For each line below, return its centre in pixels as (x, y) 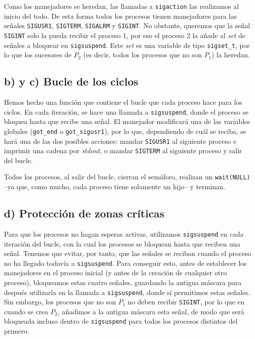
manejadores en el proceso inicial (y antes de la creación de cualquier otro (115, 273)
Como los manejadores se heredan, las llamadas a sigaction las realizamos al (122, 6)
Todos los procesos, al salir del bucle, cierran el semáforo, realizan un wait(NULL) (127, 177)
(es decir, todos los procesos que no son (143, 55)
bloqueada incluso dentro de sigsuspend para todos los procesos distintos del (121, 321)
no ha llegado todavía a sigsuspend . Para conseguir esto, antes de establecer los (125, 263)
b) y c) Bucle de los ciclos (71, 81)
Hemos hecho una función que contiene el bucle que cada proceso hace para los (123, 102)
